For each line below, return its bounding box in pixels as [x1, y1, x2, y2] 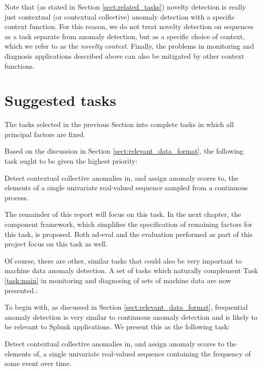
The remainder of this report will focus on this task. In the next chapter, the [5, 209, 241, 219]
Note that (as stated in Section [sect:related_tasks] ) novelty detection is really [5, 2, 246, 12]
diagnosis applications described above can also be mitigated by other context [5, 50, 244, 61]
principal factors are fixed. [5, 129, 85, 139]
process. [5, 192, 29, 202]
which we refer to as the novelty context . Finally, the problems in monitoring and [5, 41, 254, 51]
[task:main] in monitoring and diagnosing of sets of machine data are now [5, 275, 231, 285]
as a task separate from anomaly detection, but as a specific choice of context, [5, 31, 245, 41]
